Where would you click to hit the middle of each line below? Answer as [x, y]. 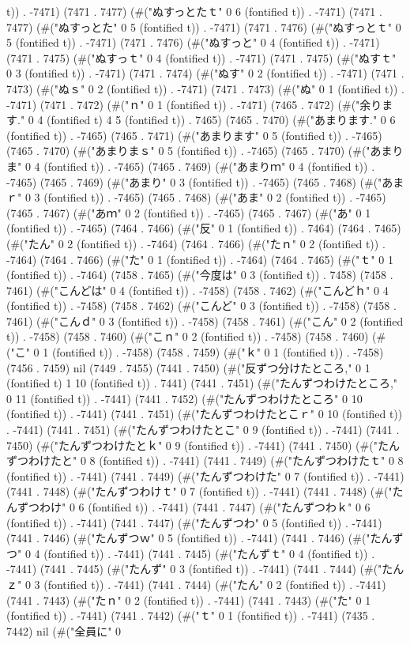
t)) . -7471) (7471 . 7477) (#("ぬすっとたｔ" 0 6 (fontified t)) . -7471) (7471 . [194, 11]
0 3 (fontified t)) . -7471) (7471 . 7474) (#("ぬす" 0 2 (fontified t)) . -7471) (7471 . [205, 73]
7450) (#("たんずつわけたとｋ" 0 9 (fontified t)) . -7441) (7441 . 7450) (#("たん [203, 445]
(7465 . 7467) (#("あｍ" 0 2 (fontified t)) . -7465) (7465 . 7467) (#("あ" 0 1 [189, 212]
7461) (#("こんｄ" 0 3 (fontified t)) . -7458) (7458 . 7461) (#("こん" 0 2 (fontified [205, 321]
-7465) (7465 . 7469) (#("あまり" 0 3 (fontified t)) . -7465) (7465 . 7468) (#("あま [205, 181]
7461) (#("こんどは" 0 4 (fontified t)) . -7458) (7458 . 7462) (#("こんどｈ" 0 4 [197, 290]
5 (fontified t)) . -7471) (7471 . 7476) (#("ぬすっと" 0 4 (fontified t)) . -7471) [193, 42]
